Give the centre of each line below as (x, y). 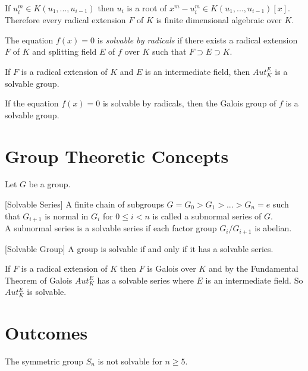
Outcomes (46, 333)
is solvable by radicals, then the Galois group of (189, 103)
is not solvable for (130, 361)
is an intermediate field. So (254, 280)
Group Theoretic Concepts (117, 155)
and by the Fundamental (253, 268)
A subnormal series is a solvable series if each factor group (111, 228)
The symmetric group (44, 361)
